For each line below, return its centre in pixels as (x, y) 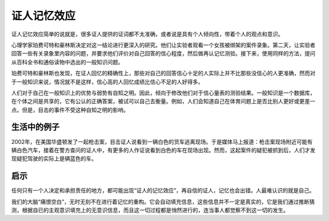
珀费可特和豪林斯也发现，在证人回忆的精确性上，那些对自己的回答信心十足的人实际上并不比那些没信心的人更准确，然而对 (163, 73)
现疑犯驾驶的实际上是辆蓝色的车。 (54, 158)
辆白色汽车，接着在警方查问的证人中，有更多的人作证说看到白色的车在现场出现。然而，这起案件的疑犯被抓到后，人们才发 (163, 150)
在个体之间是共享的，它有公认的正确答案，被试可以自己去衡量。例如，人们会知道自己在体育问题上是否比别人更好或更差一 (163, 101)
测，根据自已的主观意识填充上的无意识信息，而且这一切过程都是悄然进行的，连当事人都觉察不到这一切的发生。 (150, 210)
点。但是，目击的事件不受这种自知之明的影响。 (70, 110)
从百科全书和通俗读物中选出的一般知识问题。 (67, 62)
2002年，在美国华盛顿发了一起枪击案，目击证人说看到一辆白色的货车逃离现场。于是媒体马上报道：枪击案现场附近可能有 (162, 141)
